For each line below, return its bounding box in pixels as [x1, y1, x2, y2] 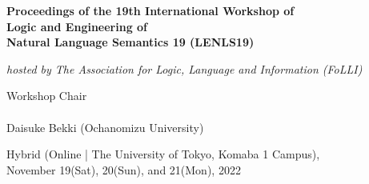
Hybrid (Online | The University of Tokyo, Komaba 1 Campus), [6, 146, 320, 162]
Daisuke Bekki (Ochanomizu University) [6, 118, 204, 135]
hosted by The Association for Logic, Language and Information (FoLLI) [6, 60, 363, 77]
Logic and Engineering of [6, 18, 148, 34]
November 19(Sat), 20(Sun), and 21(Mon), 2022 [6, 161, 241, 178]
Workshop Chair [6, 87, 87, 104]
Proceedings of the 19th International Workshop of [6, 2, 295, 18]
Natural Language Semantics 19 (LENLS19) [6, 34, 255, 50]
